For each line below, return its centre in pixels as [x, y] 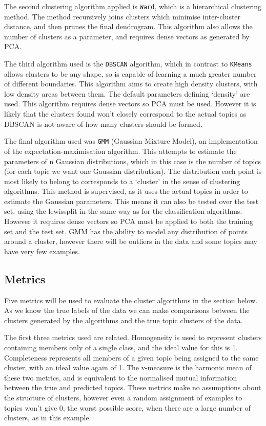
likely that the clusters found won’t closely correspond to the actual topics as [125, 114]
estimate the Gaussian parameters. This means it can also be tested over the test [131, 201]
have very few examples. [42, 251]
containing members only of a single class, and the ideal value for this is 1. [121, 347]
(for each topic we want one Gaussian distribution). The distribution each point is [133, 171]
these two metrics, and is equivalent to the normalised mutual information [121, 377]
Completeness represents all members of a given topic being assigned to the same [131, 357]
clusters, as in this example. [48, 418]
